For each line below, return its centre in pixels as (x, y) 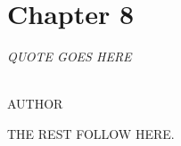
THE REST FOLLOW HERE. (91, 133)
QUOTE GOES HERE (70, 57)
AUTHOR (35, 104)
